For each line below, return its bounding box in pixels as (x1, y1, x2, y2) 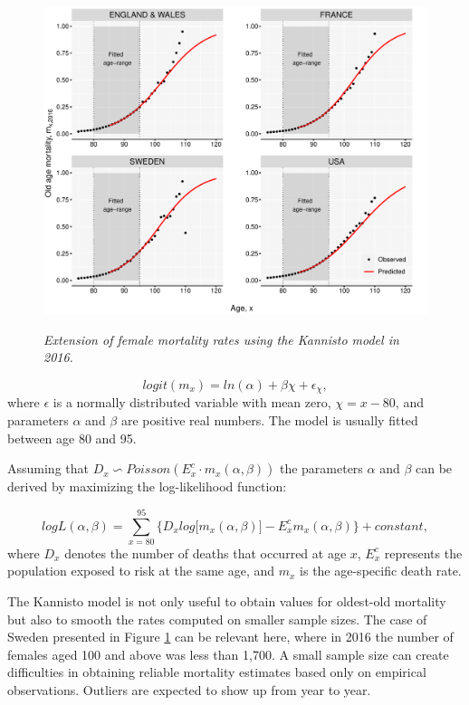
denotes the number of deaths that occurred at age (64, 543, 347, 562)
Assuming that (7, 459, 89, 478)
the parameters (279, 459, 363, 478)
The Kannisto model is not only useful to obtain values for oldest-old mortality (7, 592, 446, 611)
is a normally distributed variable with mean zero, (53, 393, 331, 412)
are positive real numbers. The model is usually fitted (120, 410, 418, 429)
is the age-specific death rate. (300, 561, 462, 580)
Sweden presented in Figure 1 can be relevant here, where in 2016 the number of (7, 627, 454, 646)
